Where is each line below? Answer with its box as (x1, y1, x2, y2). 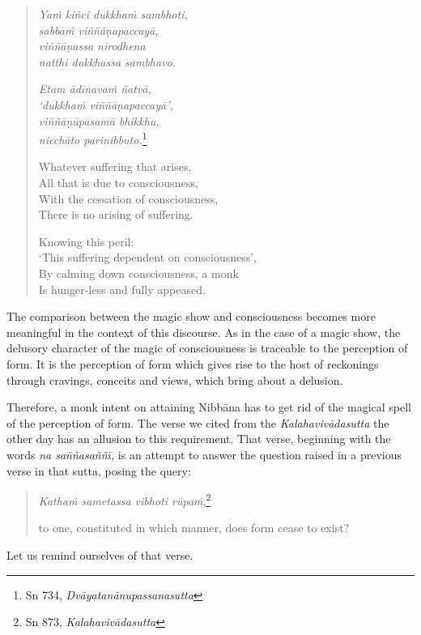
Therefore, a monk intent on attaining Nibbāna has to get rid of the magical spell (6, 398, 412, 416)
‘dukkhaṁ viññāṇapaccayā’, (38, 96, 173, 113)
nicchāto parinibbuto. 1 (38, 129, 147, 147)
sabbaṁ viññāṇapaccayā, (38, 21, 159, 38)
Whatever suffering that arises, (38, 158, 192, 175)
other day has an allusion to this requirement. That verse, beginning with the (6, 430, 391, 447)
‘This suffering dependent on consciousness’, (38, 249, 257, 266)
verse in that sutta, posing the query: (6, 462, 191, 479)
